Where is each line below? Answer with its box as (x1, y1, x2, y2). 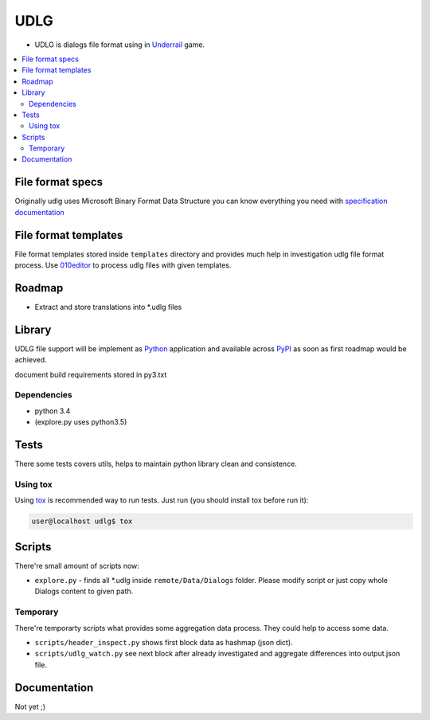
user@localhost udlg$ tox (31, 517, 133, 526)
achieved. (14, 355, 47, 365)
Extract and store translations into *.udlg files (34, 302, 182, 311)
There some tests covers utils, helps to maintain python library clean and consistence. (14, 459, 298, 469)
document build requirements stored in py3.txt (14, 370, 167, 379)
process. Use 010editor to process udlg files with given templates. (14, 260, 232, 270)
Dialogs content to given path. (34, 586, 134, 597)
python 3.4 (34, 406, 71, 416)
